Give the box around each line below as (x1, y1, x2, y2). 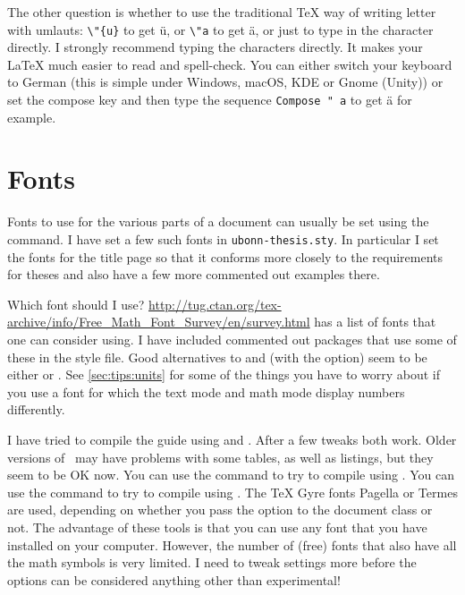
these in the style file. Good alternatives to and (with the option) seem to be (7, 347, 427, 366)
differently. (7, 400, 65, 419)
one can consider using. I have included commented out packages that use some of (7, 330, 457, 349)
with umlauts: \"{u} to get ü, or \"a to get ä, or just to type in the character (7, 20, 434, 38)
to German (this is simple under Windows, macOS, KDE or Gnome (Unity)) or (7, 72, 444, 91)
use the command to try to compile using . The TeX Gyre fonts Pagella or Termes (7, 482, 458, 501)
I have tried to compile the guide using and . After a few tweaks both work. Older (7, 430, 457, 448)
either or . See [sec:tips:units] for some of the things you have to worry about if (7, 365, 440, 384)
